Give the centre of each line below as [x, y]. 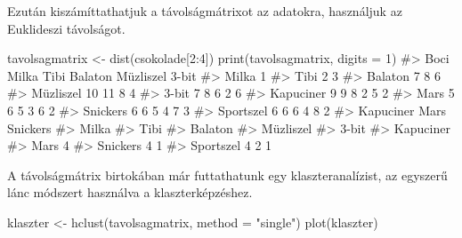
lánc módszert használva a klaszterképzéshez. [130, 192]
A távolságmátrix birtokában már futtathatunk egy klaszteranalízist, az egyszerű [227, 175]
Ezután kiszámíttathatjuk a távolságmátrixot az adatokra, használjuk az [205, 11]
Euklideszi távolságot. [66, 28]
